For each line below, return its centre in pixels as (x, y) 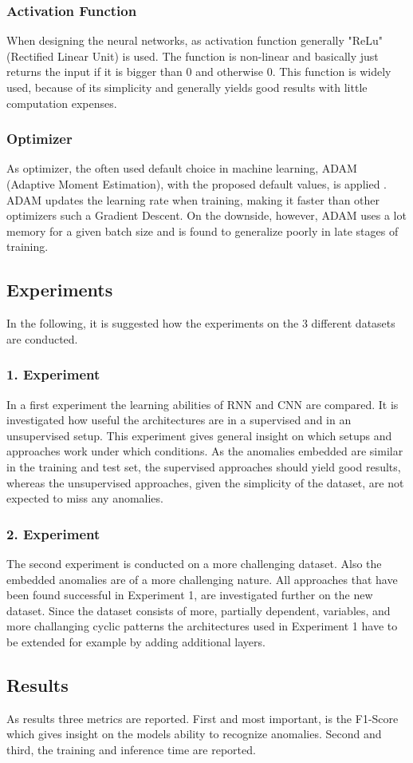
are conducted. (42, 338)
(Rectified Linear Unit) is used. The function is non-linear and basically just (193, 56)
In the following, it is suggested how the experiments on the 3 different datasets (201, 323)
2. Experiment (53, 533)
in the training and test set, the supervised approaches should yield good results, (204, 466)
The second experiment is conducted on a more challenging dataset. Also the (194, 563)
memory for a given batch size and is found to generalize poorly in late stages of (203, 230)
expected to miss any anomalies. (85, 498)
